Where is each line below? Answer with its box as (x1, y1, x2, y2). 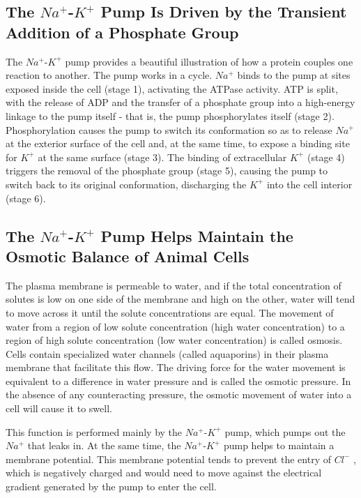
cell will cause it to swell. (6, 401, 112, 416)
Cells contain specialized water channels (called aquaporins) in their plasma (6, 346, 329, 361)
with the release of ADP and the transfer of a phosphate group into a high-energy (6, 95, 355, 110)
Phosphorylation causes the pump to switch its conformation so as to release (6, 122, 332, 137)
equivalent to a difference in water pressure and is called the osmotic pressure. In (6, 373, 351, 388)
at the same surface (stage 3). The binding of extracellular (38, 149, 287, 164)
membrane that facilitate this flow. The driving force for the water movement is (6, 360, 346, 375)
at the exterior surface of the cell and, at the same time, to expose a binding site (6, 136, 350, 151)
